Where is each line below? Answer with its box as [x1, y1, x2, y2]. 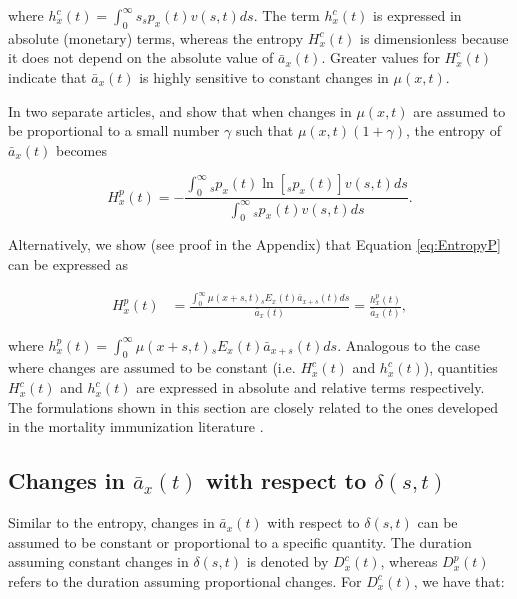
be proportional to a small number [8, 120, 220, 141]
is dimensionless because [360, 27, 509, 48]
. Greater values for [321, 47, 440, 68]
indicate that [8, 66, 87, 87]
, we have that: [413, 570, 505, 591]
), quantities [423, 357, 498, 378]
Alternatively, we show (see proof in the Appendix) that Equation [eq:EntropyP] [8, 234, 501, 255]
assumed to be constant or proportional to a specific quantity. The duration [8, 531, 472, 552]
